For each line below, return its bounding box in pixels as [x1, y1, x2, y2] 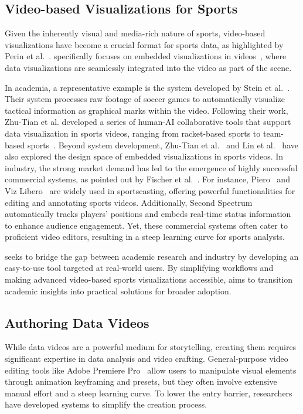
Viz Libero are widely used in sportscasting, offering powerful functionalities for [5, 184, 295, 196]
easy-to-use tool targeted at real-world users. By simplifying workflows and [5, 262, 274, 274]
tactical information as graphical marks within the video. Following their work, [5, 104, 288, 116]
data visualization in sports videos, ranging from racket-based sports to [5, 127, 261, 139]
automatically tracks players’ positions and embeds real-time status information [5, 208, 291, 220]
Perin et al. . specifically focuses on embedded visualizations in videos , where [5, 50, 287, 62]
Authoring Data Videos [5, 313, 149, 331]
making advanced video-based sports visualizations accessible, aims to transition [5, 273, 293, 286]
